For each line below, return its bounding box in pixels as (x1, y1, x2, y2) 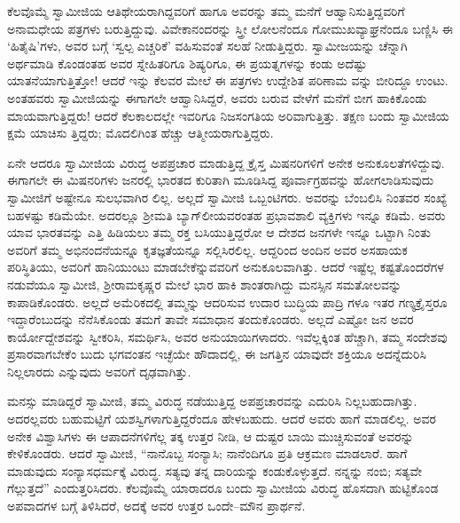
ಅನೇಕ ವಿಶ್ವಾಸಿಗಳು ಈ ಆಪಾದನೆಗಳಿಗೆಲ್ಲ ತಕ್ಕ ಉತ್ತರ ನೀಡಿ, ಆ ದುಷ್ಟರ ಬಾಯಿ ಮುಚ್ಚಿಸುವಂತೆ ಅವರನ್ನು (7, 426, 414, 445)
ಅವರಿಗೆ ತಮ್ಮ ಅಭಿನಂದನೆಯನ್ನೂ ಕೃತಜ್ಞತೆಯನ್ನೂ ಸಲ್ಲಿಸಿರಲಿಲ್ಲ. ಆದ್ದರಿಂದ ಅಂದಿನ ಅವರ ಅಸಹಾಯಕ (7, 240, 408, 258)
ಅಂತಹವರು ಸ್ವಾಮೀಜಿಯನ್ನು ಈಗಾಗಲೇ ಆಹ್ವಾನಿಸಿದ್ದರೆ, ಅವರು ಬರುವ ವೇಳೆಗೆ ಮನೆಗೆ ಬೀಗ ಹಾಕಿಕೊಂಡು (7, 88, 427, 107)
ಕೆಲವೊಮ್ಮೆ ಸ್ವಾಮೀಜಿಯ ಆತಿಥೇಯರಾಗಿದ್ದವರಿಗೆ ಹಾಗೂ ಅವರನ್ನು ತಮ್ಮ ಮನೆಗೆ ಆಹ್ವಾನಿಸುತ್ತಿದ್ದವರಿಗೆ (7, 2, 405, 20)
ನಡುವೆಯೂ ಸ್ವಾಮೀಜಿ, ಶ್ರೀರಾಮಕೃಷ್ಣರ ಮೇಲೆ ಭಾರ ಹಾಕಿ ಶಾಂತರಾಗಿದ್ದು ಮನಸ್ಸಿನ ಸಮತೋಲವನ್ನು (7, 274, 402, 293)
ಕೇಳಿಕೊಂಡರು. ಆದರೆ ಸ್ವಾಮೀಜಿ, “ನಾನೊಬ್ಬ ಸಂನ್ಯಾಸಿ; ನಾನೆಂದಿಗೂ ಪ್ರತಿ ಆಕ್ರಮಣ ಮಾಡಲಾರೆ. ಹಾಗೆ (7, 444, 408, 463)
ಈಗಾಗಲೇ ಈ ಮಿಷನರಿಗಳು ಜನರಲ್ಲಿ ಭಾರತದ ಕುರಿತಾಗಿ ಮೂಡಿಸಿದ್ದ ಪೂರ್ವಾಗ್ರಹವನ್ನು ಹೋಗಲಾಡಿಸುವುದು (7, 170, 434, 189)
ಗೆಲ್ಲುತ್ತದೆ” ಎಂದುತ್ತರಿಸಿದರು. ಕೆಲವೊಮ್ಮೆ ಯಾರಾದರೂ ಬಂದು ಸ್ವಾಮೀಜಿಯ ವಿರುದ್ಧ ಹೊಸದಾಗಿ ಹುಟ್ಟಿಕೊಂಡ (7, 479, 439, 497)
